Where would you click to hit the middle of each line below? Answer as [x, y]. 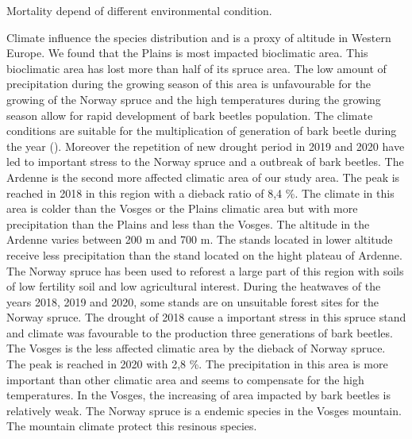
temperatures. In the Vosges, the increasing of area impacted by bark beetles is [199, 395]
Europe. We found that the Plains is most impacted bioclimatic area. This [187, 53]
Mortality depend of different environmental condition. [139, 10]
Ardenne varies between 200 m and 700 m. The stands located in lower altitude [200, 239]
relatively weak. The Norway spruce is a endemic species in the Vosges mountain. [204, 410]
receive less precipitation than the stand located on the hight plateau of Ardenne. [204, 254]
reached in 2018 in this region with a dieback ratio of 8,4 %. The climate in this [200, 193]
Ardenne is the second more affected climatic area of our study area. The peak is [203, 177]
